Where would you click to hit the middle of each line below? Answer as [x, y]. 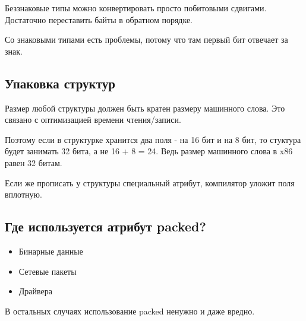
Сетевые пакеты [48, 271]
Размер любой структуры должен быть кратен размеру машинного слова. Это [145, 108]
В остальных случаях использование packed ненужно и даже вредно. [130, 311]
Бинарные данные [51, 251]
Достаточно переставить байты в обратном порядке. [99, 19]
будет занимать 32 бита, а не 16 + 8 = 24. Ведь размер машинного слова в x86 [149, 151]
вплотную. [23, 194]
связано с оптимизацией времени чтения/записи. [93, 120]
